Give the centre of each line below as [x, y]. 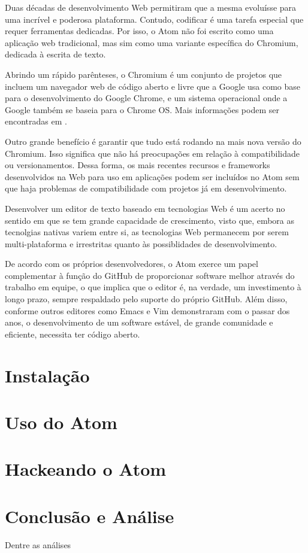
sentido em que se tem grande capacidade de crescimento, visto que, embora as [150, 220]
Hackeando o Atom [86, 469]
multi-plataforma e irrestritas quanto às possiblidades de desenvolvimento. [141, 243]
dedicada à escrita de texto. [55, 54]
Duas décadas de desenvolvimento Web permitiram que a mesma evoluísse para [151, 7]
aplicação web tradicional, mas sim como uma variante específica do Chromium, [152, 42]
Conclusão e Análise [90, 516]
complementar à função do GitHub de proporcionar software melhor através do [150, 275]
